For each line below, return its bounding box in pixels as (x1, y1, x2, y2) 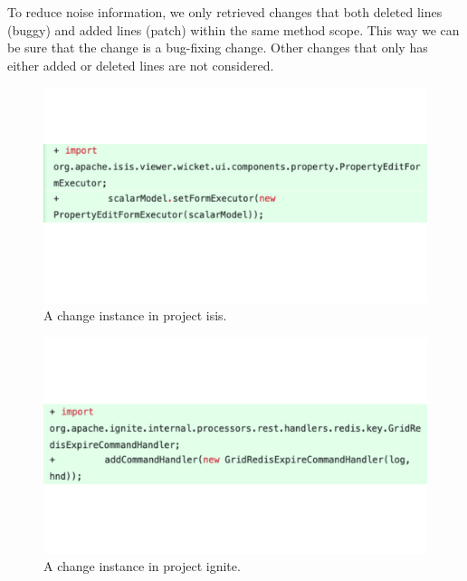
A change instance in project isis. (43, 306, 227, 325)
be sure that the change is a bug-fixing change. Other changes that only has (7, 38, 428, 57)
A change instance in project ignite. (43, 557, 241, 576)
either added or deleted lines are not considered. (7, 55, 274, 74)
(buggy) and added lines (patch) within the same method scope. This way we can (7, 20, 460, 39)
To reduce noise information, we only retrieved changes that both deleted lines (7, 3, 443, 21)
